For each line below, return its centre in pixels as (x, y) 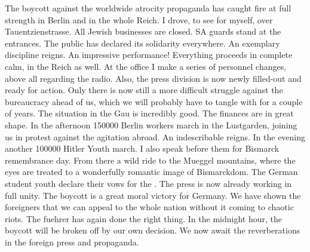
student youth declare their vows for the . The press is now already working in (148, 183)
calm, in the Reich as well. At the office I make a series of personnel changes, (146, 66)
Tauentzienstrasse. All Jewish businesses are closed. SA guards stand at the (143, 31)
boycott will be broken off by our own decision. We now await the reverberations (153, 230)
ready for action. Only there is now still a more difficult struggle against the (144, 90)
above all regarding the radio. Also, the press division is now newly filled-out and (153, 78)
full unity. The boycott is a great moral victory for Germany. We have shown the (153, 195)
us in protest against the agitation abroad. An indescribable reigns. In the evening (155, 136)
